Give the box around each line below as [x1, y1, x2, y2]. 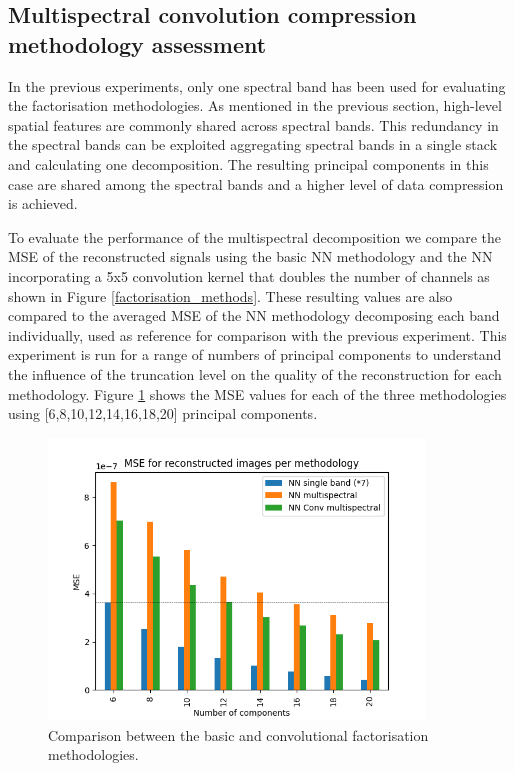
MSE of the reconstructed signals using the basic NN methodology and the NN [8, 246, 493, 267]
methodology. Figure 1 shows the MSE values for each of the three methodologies [8, 383, 507, 404]
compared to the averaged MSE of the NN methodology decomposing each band [8, 305, 500, 326]
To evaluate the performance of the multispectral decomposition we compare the [8, 226, 501, 247]
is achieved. [8, 193, 78, 214]
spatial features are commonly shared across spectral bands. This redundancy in [8, 114, 499, 135]
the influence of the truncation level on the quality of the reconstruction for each [8, 363, 502, 384]
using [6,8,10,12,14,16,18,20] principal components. [8, 403, 318, 424]
